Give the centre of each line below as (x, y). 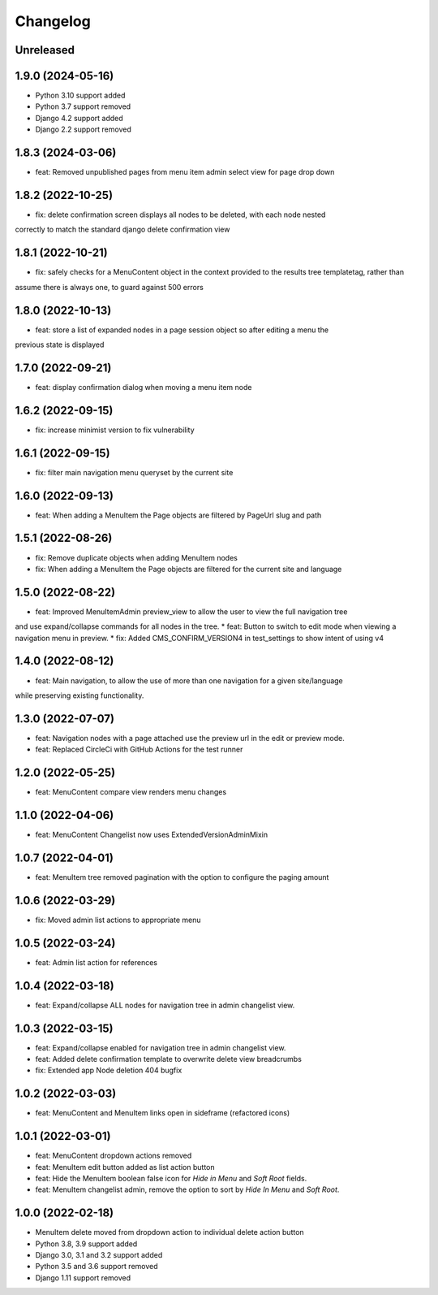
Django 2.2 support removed (83, 129)
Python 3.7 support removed (83, 106)
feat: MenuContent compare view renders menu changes (131, 792)
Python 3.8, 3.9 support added (86, 1244)
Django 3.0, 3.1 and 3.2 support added (99, 1255)
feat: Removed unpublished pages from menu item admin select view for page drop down (185, 172)
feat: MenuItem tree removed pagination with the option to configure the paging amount (182, 877)
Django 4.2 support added (79, 118)
